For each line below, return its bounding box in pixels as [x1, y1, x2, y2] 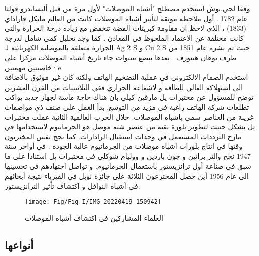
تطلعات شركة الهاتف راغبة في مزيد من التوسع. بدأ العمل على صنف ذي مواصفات [5, 101, 249, 112]
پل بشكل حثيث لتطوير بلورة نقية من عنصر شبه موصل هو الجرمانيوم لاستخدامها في [5, 121, 255, 132]
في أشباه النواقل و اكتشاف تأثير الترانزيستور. [5, 180, 140, 191]
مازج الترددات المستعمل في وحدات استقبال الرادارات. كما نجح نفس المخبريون [5, 131, 242, 141]
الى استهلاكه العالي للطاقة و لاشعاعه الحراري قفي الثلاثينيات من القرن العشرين [5, 81, 243, 92]
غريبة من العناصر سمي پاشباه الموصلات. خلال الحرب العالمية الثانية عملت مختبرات [5, 111, 254, 122]
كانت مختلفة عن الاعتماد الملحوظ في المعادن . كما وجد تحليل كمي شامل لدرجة [5, 32, 244, 43]
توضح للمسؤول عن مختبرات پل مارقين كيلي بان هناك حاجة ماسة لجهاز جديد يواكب [5, 92, 254, 102]
